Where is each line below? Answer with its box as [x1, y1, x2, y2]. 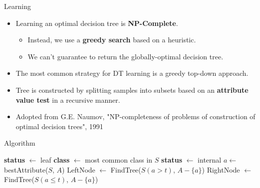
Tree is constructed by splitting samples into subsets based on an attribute [15, 84, 249, 95]
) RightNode [202, 164, 240, 175]
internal [198, 154, 222, 165]
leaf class [40, 154, 70, 165]
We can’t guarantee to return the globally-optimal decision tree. [27, 51, 224, 61]
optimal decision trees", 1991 [15, 121, 103, 131]
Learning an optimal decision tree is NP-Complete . [15, 17, 178, 28]
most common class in [85, 154, 153, 165]
